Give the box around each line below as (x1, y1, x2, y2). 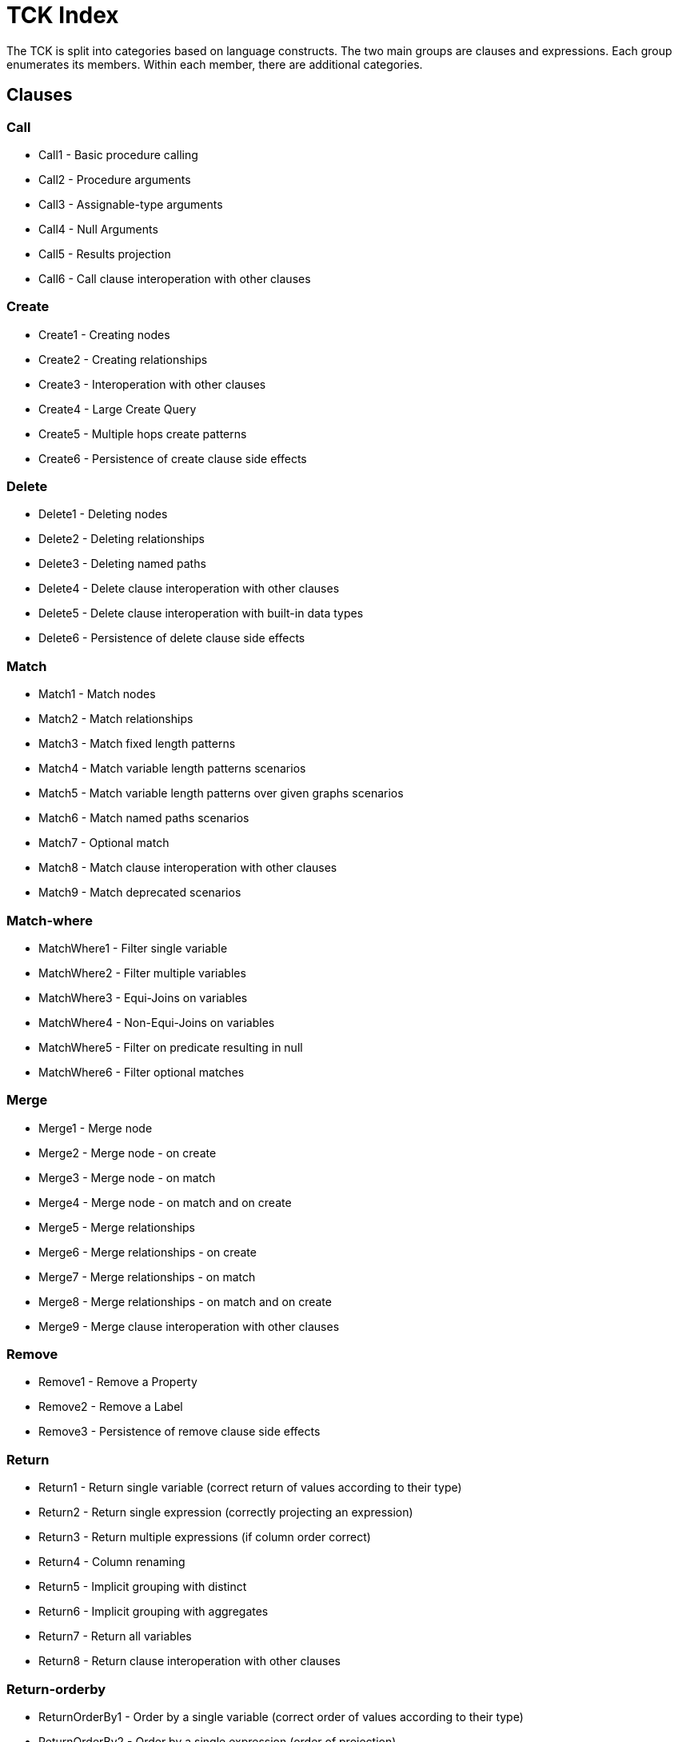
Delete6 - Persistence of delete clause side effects (38, 631, 305, 645)
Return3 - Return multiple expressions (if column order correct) (38, 1530, 371, 1544)
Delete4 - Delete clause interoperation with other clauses (38, 581, 340, 596)
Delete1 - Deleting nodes (38, 507, 168, 521)
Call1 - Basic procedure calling (38, 147, 198, 162)
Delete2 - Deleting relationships (38, 532, 205, 546)
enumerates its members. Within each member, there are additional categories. (6, 57, 423, 71)
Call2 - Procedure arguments (38, 172, 191, 186)
